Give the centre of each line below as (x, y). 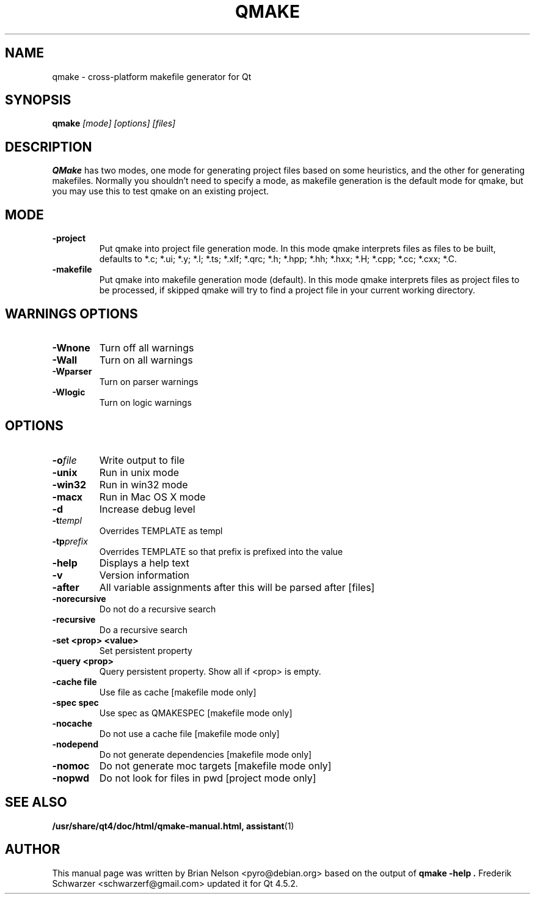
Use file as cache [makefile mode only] (178, 692)
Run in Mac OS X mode (152, 497)
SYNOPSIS (38, 100)
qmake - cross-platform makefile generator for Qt (152, 76)
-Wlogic (69, 392)
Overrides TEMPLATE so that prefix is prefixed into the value (221, 551)
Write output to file (142, 460)
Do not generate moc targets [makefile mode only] (215, 765)
